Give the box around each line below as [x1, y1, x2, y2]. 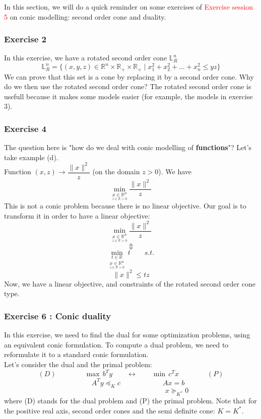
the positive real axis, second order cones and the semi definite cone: [4, 405, 215, 415]
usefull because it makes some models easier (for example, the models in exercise [4, 91, 253, 101]
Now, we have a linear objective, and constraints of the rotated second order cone [4, 278, 255, 289]
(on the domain [92, 166, 140, 177]
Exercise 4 [4, 122, 46, 134]
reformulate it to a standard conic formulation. [4, 349, 149, 360]
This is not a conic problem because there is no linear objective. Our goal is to [4, 200, 246, 211]
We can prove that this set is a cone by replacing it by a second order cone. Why [4, 71, 254, 82]
